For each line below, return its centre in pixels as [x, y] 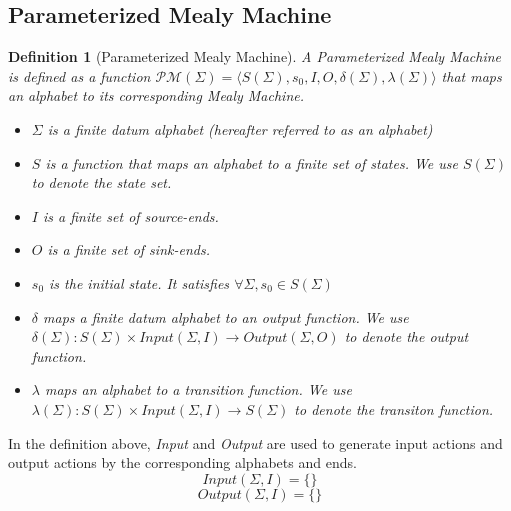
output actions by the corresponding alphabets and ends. [182, 462]
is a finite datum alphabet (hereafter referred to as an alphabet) [240, 128]
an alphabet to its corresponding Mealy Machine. [156, 95]
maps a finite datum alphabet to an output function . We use [226, 316]
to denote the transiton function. [394, 408]
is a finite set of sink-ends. [128, 249]
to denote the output [406, 336]
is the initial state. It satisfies [139, 282]
